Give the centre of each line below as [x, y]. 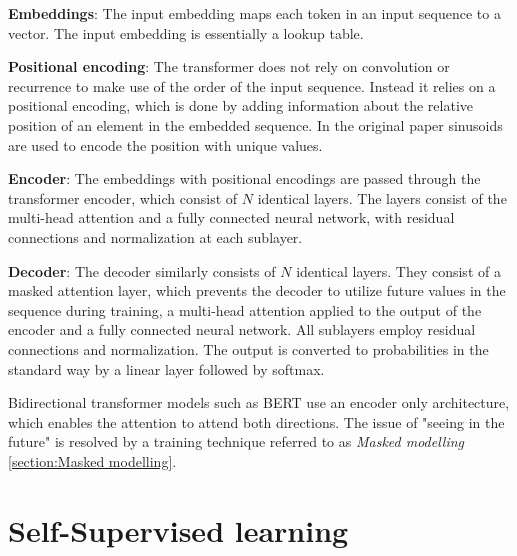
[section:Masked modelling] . [92, 460]
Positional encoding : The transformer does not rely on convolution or [229, 66]
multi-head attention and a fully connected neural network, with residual [231, 217]
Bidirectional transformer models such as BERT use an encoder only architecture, [259, 402]
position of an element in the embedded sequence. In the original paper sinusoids [255, 124]
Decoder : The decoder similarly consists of [142, 270]
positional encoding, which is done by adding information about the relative [241, 105]
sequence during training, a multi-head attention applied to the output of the [245, 309]
